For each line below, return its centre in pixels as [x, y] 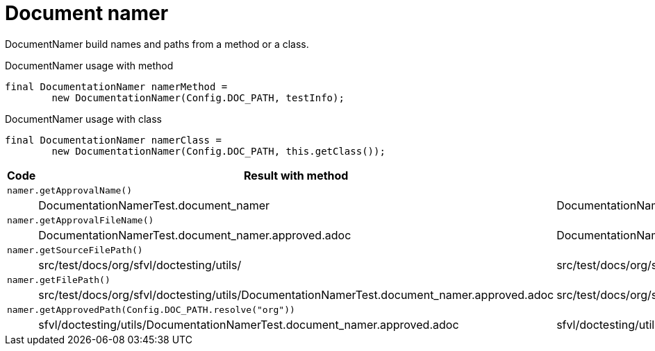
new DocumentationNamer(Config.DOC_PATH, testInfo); [198, 97]
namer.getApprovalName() [70, 190]
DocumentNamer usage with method [89, 65]
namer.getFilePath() [59, 280]
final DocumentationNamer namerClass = [113, 140]
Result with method [296, 175]
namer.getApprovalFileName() [81, 220]
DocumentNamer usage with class [83, 119]
